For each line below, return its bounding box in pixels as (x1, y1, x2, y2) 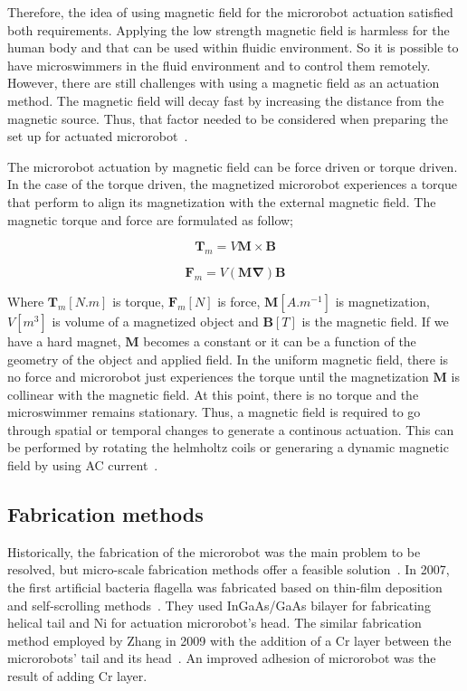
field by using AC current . (7, 456, 158, 475)
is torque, (112, 291, 165, 310)
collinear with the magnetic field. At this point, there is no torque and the (7, 384, 419, 403)
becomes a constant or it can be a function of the (143, 331, 416, 350)
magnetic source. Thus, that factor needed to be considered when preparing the (7, 109, 448, 128)
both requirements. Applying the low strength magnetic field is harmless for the (7, 20, 450, 39)
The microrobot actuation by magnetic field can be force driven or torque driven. (7, 156, 458, 175)
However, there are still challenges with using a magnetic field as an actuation (7, 73, 440, 92)
